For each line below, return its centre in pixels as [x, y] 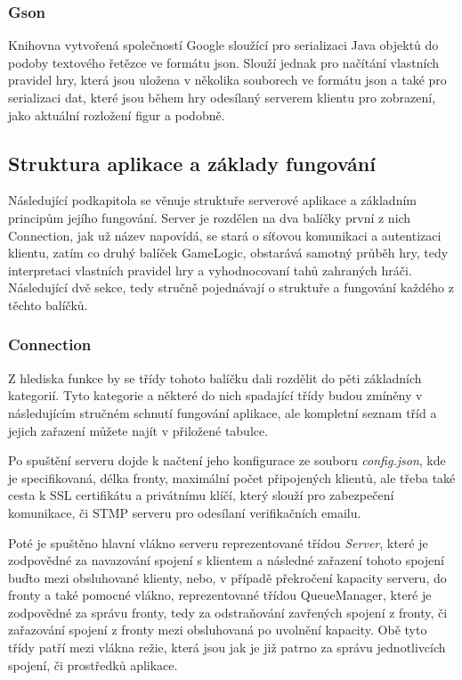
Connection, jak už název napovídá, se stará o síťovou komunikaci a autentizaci [225, 235]
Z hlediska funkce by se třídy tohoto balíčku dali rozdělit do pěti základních [215, 377]
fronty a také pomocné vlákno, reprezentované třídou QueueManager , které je [220, 595]
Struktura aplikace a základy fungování [192, 163]
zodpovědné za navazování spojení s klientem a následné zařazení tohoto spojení [226, 560]
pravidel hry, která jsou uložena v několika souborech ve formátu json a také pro [227, 80]
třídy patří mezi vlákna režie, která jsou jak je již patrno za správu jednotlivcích [227, 647]
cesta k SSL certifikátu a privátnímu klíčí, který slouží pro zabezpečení [201, 495]
